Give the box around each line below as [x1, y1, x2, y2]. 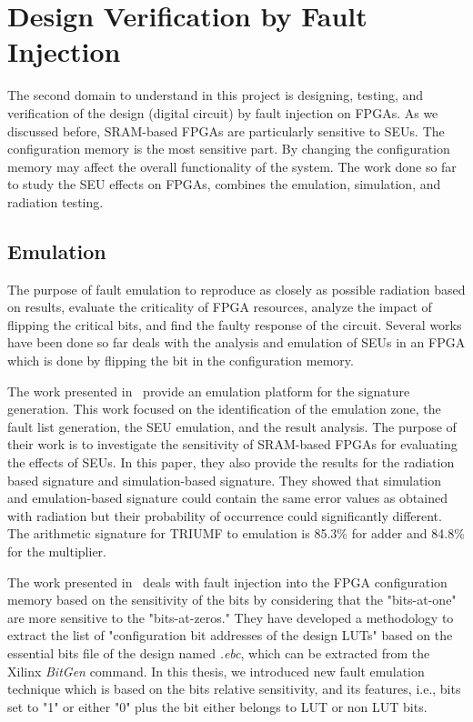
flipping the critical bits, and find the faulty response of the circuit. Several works [7, 315, 462, 334]
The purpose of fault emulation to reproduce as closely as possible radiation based [7, 279, 466, 298]
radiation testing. [7, 192, 104, 211]
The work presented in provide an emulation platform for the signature [7, 381, 410, 400]
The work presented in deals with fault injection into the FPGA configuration [7, 572, 448, 591]
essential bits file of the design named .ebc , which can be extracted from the [7, 643, 430, 662]
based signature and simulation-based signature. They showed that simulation [7, 470, 442, 489]
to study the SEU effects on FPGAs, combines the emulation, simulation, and [7, 175, 441, 194]
